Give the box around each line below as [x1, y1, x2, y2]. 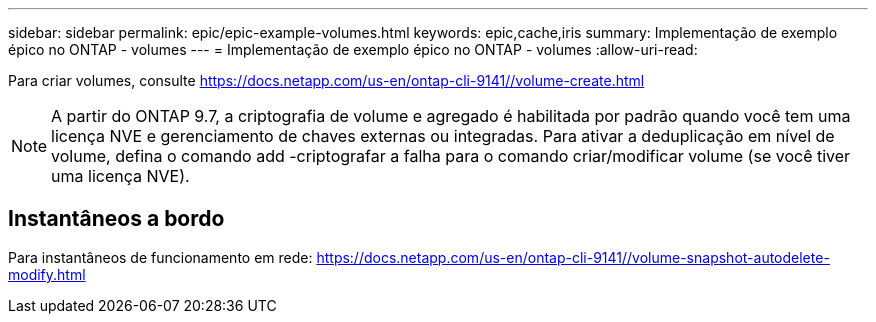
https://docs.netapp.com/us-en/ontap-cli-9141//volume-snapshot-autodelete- [316, 248, 830, 266]
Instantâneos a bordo [8, 206, 225, 232]
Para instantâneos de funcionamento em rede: [8, 248, 313, 266]
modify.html [8, 265, 86, 283]
